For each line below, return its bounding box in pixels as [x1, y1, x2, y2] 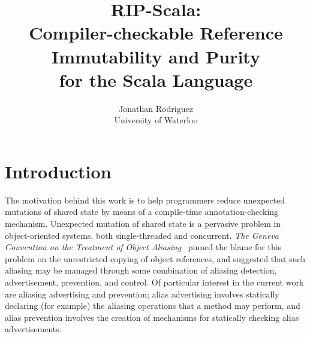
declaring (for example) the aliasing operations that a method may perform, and [5, 299, 300, 312]
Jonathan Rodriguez [119, 102, 193, 114]
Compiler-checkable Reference [29, 20, 283, 45]
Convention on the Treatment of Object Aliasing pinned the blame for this [5, 241, 282, 253]
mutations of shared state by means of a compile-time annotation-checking [5, 205, 279, 218]
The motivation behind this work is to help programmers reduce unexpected [5, 193, 285, 206]
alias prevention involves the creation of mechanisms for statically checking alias [5, 311, 299, 323]
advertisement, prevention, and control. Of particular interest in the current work [5, 275, 304, 288]
